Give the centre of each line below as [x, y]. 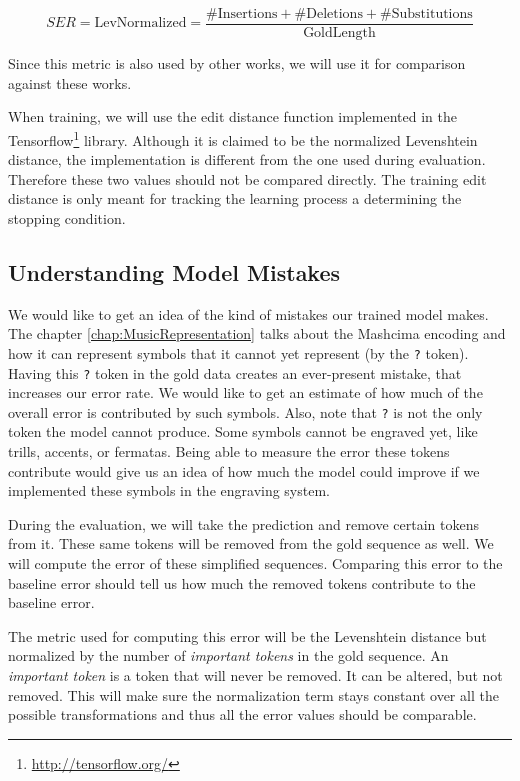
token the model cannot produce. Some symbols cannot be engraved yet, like [243, 431]
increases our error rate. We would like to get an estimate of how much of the [245, 392]
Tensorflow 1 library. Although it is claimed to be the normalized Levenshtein [243, 138]
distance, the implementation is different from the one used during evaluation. [247, 159]
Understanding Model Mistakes [174, 271]
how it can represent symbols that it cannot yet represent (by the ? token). [238, 352]
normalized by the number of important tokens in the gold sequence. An [228, 655]
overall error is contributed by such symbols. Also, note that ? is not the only [245, 411]
